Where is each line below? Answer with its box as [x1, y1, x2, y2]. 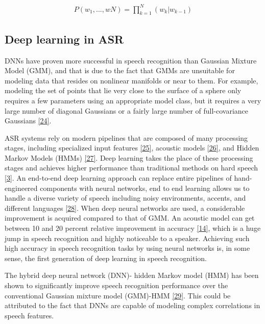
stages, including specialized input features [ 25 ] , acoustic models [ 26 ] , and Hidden [5, 142, 259, 153]
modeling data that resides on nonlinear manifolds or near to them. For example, [5, 75, 258, 85]
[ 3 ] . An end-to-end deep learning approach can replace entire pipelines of [5, 172, 232, 183]
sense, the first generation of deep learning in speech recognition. [5, 252, 207, 263]
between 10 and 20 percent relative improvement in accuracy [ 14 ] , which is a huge [5, 223, 261, 233]
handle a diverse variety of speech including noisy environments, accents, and [5, 192, 246, 203]
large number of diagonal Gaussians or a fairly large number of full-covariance [5, 105, 249, 116]
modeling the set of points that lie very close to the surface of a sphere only [5, 85, 242, 96]
